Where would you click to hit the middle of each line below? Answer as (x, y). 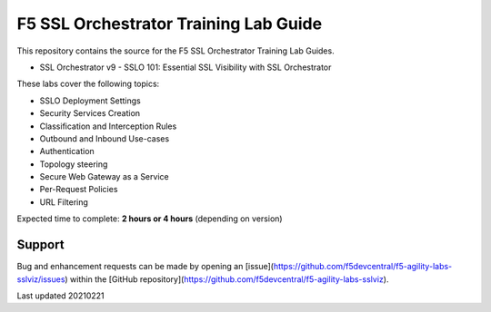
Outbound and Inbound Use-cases (105, 138)
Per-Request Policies (79, 190)
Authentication (67, 151)
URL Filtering (64, 202)
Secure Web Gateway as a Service (104, 177)
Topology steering (74, 164)
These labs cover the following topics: (88, 84)
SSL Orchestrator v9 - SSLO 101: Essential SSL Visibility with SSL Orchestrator (185, 67)
